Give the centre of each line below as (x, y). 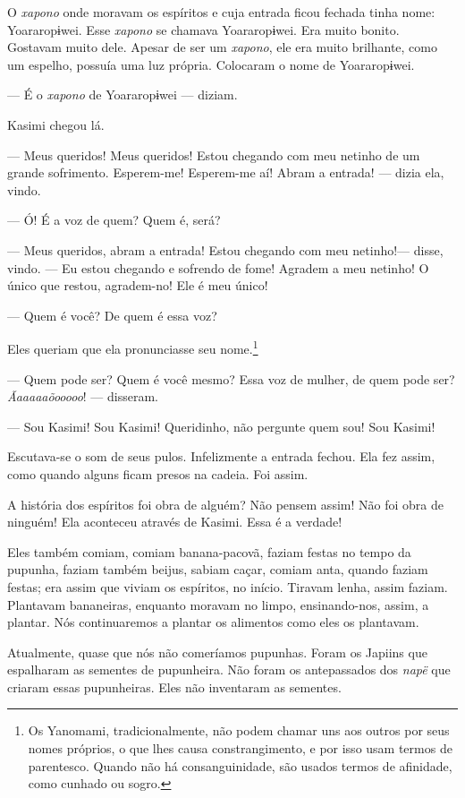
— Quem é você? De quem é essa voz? (112, 315)
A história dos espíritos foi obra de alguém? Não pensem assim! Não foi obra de (225, 504)
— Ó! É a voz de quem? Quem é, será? (114, 220)
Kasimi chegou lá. (56, 124)
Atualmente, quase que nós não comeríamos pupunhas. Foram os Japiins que (217, 652)
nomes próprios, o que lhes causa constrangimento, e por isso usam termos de (240, 748)
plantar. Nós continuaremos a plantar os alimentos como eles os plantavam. (213, 622)
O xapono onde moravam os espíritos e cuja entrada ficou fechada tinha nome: (221, 12)
